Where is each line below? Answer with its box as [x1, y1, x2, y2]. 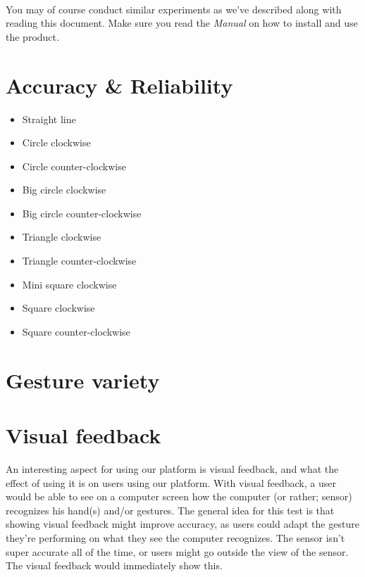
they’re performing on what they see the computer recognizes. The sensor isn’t [6, 530, 345, 545]
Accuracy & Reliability [6, 70, 233, 99]
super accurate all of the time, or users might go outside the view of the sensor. [6, 544, 349, 559]
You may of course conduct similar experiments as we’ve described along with [6, 1, 342, 16]
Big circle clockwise [22, 182, 106, 197]
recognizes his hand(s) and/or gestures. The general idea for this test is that [6, 502, 335, 517]
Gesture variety [6, 365, 160, 394]
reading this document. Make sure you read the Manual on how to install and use [6, 15, 358, 30]
